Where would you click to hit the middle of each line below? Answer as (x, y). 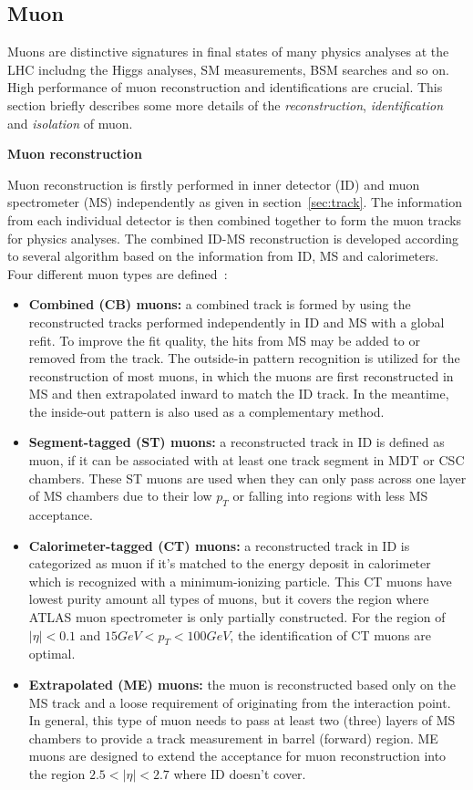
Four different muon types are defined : (118, 273)
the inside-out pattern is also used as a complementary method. (206, 411)
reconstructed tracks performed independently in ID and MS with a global (236, 322)
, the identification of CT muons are (330, 634)
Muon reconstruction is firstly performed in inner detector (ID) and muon (214, 184)
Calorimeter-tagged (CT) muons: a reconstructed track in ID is (219, 545)
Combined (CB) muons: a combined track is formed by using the (220, 304)
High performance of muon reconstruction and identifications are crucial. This (225, 87)
